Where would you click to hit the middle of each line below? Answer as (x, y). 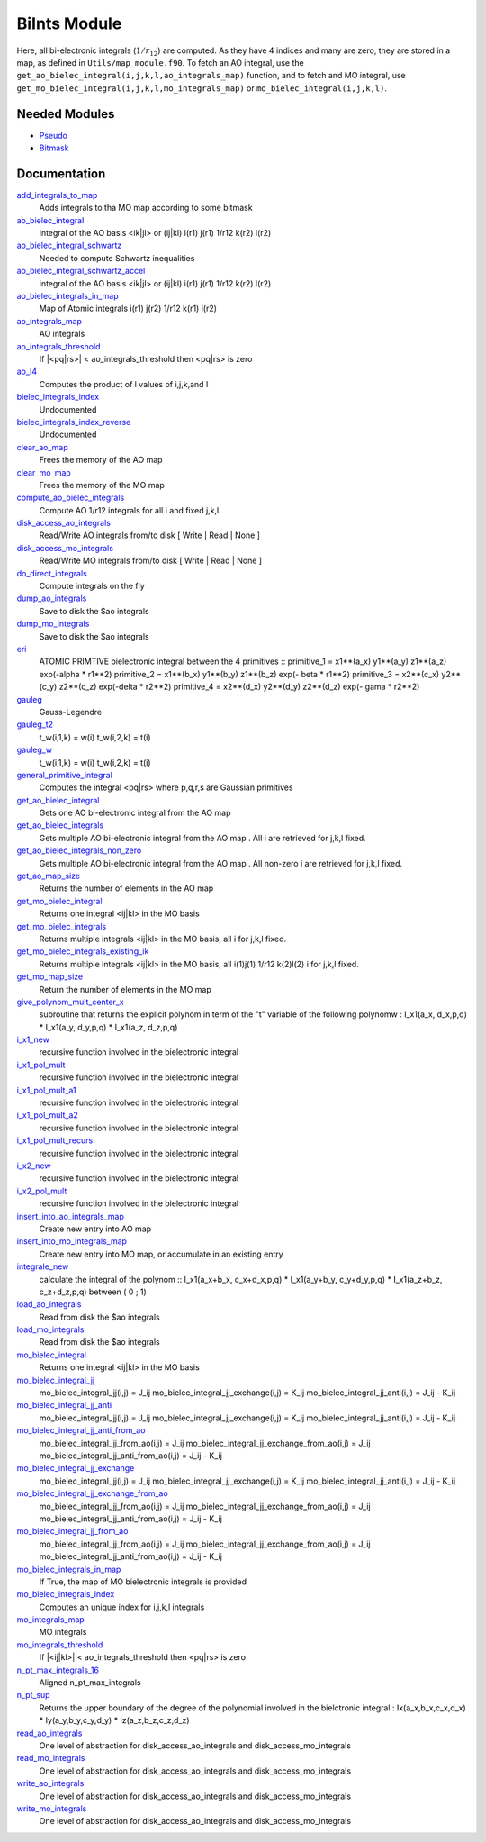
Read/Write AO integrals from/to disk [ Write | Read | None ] (150, 535)
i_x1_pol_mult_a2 (47, 1115)
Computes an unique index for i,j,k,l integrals (122, 1607)
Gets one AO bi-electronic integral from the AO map (135, 813)
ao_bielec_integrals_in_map (67, 296)
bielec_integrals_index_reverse (74, 422)
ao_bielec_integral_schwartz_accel (81, 271)
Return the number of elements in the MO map (125, 989)
